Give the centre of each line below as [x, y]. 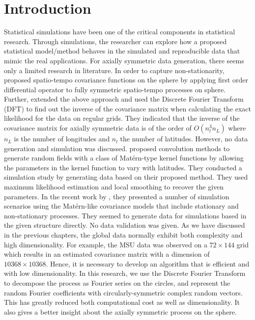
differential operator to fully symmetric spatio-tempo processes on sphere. [115, 89]
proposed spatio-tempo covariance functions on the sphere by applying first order [126, 80]
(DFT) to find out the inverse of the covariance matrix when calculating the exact [128, 108]
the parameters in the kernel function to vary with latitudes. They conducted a [123, 167]
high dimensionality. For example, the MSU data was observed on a [106, 244]
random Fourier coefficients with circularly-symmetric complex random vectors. [123, 292]
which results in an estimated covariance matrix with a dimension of [107, 254]
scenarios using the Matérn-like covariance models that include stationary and [121, 206]
